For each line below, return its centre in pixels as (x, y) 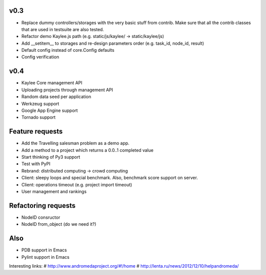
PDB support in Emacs (44, 250)
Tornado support (39, 117)
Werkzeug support (40, 103)
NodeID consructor (41, 217)
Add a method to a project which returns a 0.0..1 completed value (87, 150)
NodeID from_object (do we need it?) (59, 224)
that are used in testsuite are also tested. (63, 29)
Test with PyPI (36, 164)
